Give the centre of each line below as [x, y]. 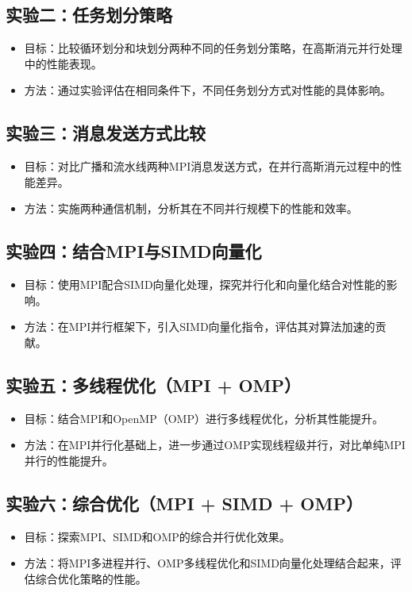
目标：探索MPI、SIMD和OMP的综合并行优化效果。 [157, 536]
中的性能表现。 [63, 63]
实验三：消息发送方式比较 [106, 133]
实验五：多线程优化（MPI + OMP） [154, 384]
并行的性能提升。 [69, 460]
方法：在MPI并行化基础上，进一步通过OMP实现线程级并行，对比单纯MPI [215, 445]
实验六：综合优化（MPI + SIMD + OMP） [184, 503]
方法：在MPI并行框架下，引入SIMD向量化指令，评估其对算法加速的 [200, 327]
